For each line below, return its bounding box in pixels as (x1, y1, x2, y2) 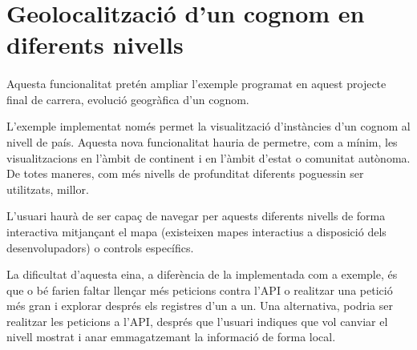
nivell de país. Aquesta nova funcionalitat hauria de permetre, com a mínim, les (6, 133, 398, 150)
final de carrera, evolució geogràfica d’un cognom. (6, 91, 249, 107)
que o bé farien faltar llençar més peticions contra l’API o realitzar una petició (6, 281, 393, 298)
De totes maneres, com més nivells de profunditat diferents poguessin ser (6, 165, 364, 182)
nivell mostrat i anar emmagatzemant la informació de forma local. (6, 328, 336, 345)
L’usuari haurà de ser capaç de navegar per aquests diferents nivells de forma (6, 207, 386, 224)
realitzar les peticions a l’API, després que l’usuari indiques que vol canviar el (6, 312, 388, 329)
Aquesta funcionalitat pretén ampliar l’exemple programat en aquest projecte (6, 75, 387, 92)
